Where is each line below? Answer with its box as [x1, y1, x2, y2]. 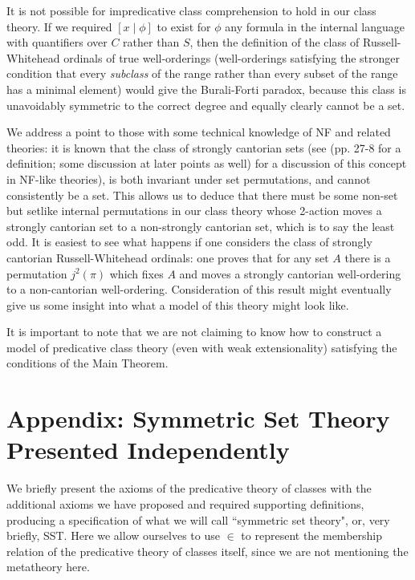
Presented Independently [6, 433, 290, 466]
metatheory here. [6, 558, 90, 575]
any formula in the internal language [225, 18, 405, 34]
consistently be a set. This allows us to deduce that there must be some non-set [6, 186, 398, 203]
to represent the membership [241, 527, 382, 544]
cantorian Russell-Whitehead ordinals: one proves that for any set [6, 249, 329, 266]
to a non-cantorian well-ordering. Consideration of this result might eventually [6, 281, 392, 298]
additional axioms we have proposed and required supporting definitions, [6, 495, 364, 512]
